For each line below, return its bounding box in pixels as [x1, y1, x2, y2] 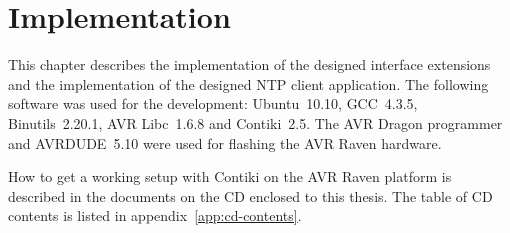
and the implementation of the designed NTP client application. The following [8, 73, 489, 94]
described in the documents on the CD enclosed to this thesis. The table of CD [8, 185, 493, 206]
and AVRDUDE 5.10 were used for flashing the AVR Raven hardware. [8, 132, 442, 153]
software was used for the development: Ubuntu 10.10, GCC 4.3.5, [8, 93, 418, 114]
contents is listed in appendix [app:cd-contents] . [8, 205, 302, 226]
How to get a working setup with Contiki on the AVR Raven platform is [8, 166, 452, 187]
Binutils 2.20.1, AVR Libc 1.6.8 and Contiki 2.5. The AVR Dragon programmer [8, 112, 503, 133]
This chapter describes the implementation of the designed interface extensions [8, 54, 491, 75]
